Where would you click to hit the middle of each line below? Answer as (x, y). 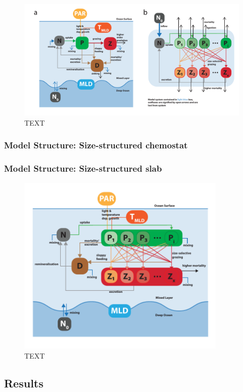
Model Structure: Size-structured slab (83, 168)
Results (24, 383)
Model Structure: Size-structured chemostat (96, 145)
